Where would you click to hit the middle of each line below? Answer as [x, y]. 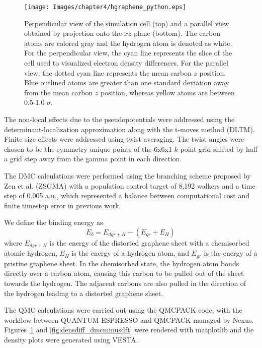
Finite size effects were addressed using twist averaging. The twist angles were [124, 139]
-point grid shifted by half [217, 149]
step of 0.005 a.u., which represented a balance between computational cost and [127, 195]
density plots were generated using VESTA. [71, 339]
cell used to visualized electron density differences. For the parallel [126, 63]
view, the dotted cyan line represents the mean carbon [108, 72]
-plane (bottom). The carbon [176, 33]
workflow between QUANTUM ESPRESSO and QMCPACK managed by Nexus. [129, 320]
